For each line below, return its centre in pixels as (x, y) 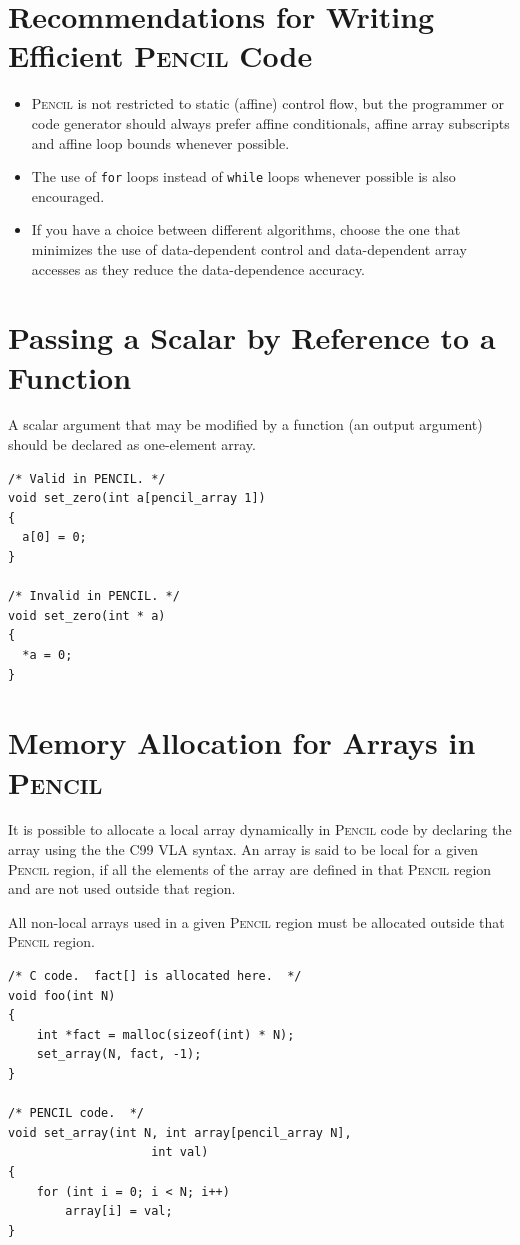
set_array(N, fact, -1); (119, 1054)
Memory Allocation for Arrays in (242, 742)
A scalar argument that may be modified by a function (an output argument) (245, 424)
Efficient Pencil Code (160, 55)
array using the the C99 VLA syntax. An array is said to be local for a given (243, 849)
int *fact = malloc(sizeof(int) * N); (165, 1034)
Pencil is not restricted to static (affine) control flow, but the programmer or (268, 103)
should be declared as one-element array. (132, 444)
